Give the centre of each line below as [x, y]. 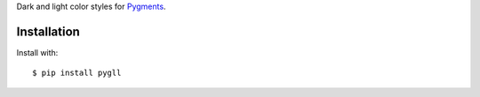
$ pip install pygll [77, 73]
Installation [48, 31]
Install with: [37, 52]
